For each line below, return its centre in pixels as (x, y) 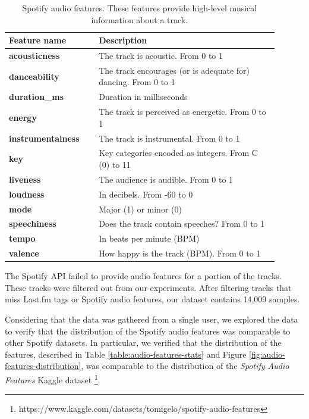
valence (24, 253)
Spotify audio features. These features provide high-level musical (140, 8)
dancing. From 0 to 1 (137, 82)
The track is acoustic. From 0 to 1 (161, 56)
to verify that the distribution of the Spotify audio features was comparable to (148, 331)
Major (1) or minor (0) (140, 209)
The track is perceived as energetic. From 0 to (182, 112)
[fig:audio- (267, 354)
